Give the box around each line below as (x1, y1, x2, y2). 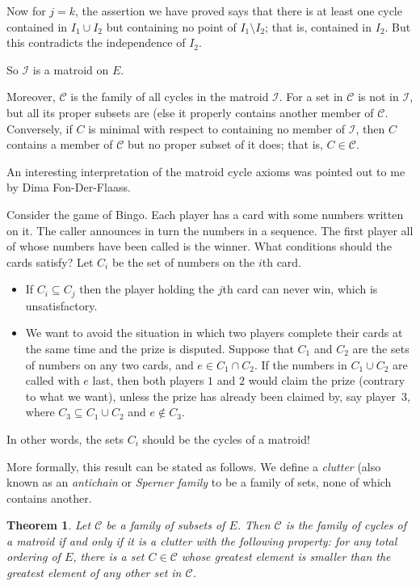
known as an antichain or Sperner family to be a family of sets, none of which (6, 474, 392, 491)
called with (25, 372, 80, 389)
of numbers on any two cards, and (25, 356, 194, 373)
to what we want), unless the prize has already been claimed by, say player (25, 387, 396, 404)
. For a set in (279, 88, 343, 105)
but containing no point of (106, 18, 237, 35)
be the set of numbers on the (111, 253, 255, 270)
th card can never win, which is (222, 280, 378, 297)
